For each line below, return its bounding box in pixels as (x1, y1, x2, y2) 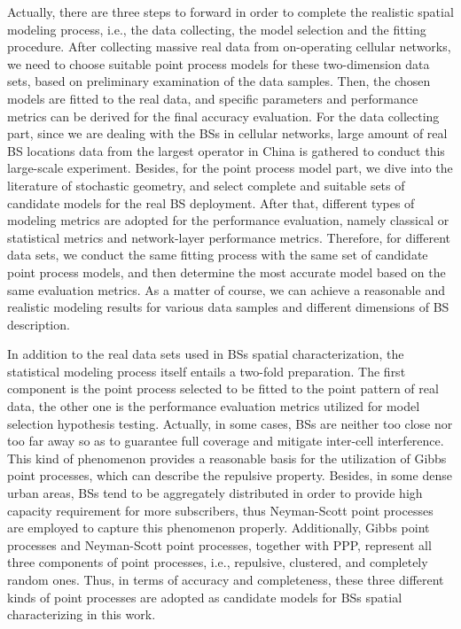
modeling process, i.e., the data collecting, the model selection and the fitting (7, 19, 426, 38)
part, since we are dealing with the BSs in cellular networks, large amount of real (7, 124, 448, 143)
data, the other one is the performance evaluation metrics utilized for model (7, 397, 420, 415)
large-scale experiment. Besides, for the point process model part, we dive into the (7, 159, 453, 177)
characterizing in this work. (7, 605, 156, 624)
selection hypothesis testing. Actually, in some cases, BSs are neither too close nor (7, 414, 453, 432)
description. (7, 314, 70, 333)
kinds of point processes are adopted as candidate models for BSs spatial (7, 587, 402, 606)
